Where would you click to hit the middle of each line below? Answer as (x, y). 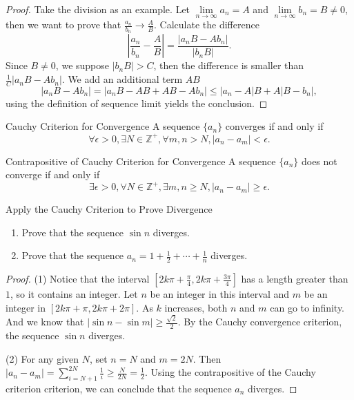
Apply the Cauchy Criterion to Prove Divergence (109, 209)
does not (319, 161)
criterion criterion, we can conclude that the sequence (119, 388)
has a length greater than (295, 279)
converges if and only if (274, 126)
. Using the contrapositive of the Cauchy (230, 372)
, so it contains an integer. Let (74, 294)
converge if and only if (53, 174)
